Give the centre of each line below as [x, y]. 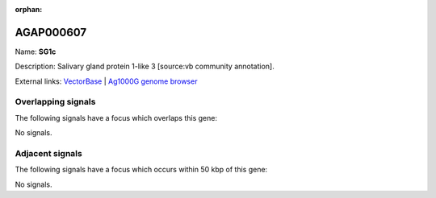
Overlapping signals [55, 102]
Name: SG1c [36, 52]
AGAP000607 [51, 32]
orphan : [29, 9]
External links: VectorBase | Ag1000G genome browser [106, 81]
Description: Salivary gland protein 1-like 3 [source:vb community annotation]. [145, 66]
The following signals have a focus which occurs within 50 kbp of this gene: [141, 170]
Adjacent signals [48, 153]
